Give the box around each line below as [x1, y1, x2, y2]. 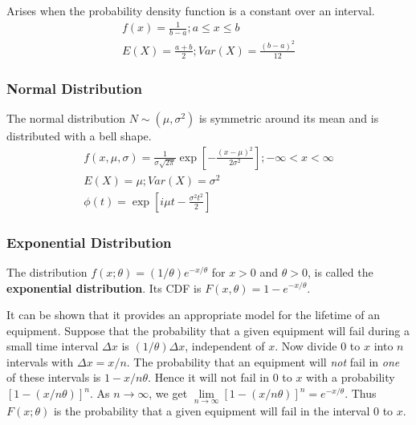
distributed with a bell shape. [6, 127, 152, 144]
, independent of [185, 338, 265, 354]
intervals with [6, 353, 74, 370]
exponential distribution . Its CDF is [6, 279, 202, 296]
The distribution [6, 263, 88, 280]
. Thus [345, 385, 377, 402]
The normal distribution [6, 109, 125, 126]
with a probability [306, 369, 395, 386]
